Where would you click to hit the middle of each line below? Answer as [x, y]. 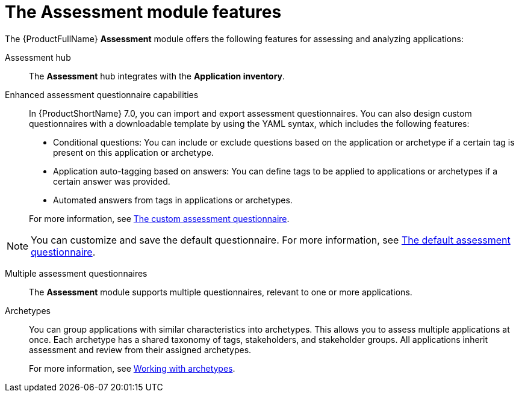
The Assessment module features [143, 12]
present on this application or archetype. [134, 152]
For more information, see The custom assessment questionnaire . [159, 218]
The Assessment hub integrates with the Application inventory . [157, 76]
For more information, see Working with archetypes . [132, 368]
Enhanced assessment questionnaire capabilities [102, 94]
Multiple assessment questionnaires [76, 273]
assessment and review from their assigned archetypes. [140, 349]
